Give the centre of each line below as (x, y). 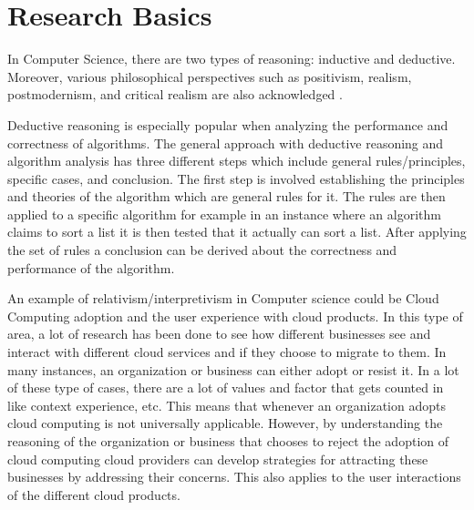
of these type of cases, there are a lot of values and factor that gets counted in (226, 388)
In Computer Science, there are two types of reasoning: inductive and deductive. (232, 59)
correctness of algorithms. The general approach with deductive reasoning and (226, 143)
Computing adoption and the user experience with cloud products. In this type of (235, 316)
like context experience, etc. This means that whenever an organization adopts (227, 405)
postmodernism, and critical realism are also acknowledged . (175, 94)
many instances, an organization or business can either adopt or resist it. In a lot (233, 369)
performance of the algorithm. (91, 267)
